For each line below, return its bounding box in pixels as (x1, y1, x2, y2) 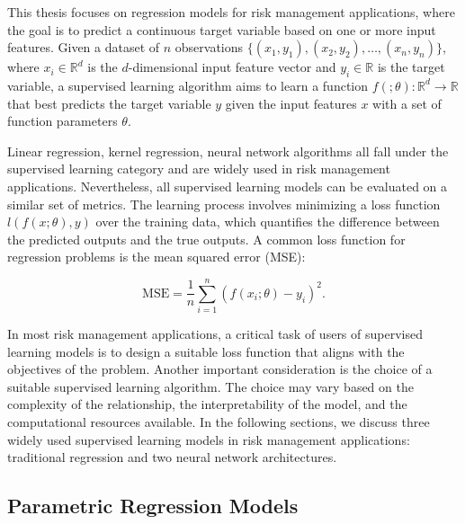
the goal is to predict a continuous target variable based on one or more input (7, 20, 436, 39)
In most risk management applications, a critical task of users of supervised (7, 324, 423, 343)
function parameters (7, 111, 118, 130)
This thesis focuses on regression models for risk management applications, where (7, 3, 455, 21)
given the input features (225, 93, 357, 112)
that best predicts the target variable (7, 93, 211, 112)
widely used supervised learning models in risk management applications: (7, 430, 410, 449)
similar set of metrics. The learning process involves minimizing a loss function (7, 194, 441, 213)
